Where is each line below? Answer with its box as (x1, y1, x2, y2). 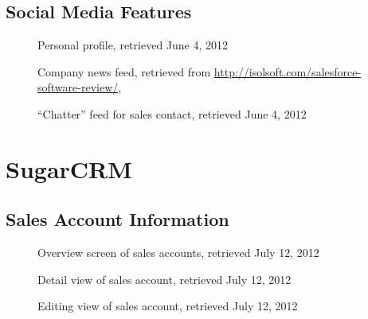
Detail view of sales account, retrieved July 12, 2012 (37, 270, 292, 287)
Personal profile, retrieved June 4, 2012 (37, 37, 229, 53)
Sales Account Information (6, 207, 229, 231)
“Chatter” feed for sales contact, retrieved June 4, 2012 (37, 105, 307, 122)
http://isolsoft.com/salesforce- (213, 63, 362, 80)
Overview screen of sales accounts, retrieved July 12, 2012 (37, 244, 319, 261)
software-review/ (37, 79, 119, 95)
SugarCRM (6, 152, 132, 185)
